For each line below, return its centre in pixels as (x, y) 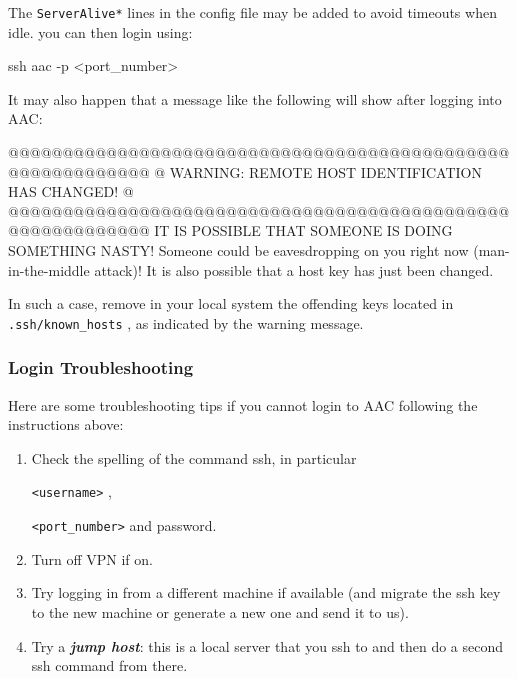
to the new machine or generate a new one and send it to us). (220, 611)
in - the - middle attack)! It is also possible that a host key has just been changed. (251, 269)
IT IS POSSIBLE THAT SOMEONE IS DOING (303, 230)
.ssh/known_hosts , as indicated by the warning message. (186, 322)
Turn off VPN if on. (92, 558)
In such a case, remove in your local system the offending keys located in (231, 303)
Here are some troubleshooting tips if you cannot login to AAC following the (243, 404)
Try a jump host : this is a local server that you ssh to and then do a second (267, 645)
